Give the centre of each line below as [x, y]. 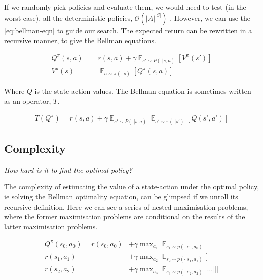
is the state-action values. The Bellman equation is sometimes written [143, 91]
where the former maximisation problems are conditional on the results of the [125, 216]
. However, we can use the [210, 17]
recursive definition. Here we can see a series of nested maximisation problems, [126, 206]
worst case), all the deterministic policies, [68, 17]
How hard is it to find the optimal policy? [68, 169]
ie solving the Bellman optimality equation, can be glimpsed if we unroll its [121, 197]
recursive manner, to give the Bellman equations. [80, 40]
